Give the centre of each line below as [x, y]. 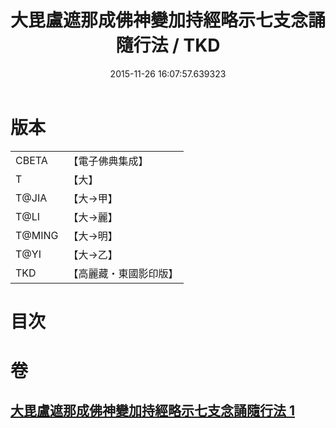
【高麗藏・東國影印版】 [123, 273]
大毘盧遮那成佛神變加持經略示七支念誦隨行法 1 [153, 411]
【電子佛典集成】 [108, 161]
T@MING [37, 235]
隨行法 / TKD [168, 45]
